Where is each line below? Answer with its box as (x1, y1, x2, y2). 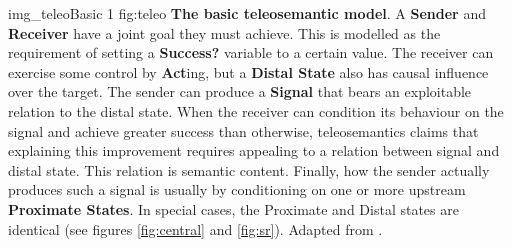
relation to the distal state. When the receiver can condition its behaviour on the (8, 100, 504, 121)
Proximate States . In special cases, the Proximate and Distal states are (8, 198, 459, 219)
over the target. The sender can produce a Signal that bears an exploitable (8, 81, 472, 102)
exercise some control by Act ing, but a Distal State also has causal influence (8, 61, 489, 82)
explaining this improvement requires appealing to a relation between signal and (8, 140, 500, 161)
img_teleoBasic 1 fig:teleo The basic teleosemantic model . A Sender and (8, 3, 486, 23)
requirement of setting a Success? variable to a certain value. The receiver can (8, 42, 494, 63)
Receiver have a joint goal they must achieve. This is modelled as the (8, 22, 441, 43)
